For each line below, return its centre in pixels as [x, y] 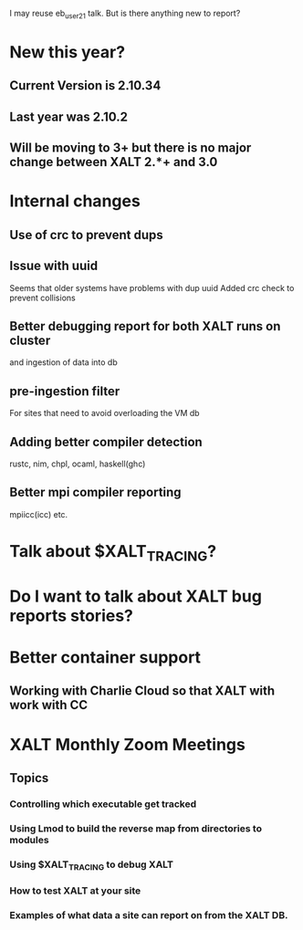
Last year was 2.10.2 [69, 116]
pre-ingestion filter [65, 391]
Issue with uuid [54, 266]
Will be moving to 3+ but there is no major [131, 148]
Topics [29, 778]
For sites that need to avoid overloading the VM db [104, 413]
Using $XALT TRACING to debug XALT [92, 865]
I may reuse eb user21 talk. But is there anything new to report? [125, 15]
